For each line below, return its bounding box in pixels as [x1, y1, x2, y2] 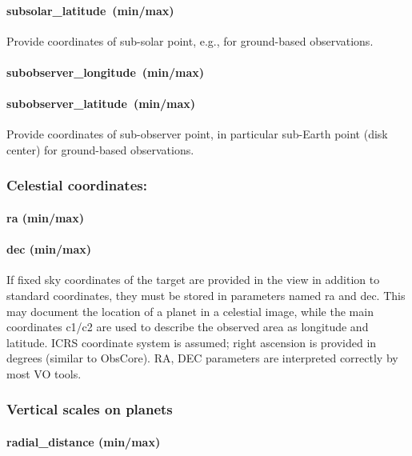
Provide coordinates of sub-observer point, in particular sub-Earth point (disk [6, 126, 388, 142]
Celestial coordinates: [6, 175, 147, 195]
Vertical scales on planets [6, 399, 173, 419]
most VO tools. [6, 365, 82, 382]
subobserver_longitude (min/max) [6, 63, 204, 80]
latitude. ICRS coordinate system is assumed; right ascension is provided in [6, 334, 377, 350]
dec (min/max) [6, 241, 91, 258]
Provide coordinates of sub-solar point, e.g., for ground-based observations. [6, 32, 374, 49]
